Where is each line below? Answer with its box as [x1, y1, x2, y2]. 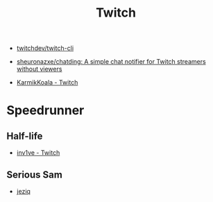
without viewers [16, 65, 62, 74]
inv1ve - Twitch [16, 149, 60, 157]
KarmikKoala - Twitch [16, 78, 78, 87]
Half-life [6, 130, 43, 142]
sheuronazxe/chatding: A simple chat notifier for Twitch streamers [16, 58, 206, 66]
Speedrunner [6, 103, 85, 119]
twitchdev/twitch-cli [16, 44, 74, 53]
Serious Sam [6, 169, 63, 180]
